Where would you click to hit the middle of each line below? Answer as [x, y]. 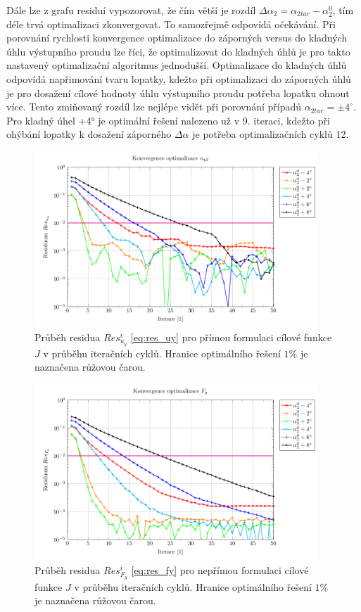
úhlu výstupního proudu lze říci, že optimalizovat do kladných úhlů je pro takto [178, 51]
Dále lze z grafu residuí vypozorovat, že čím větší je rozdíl [131, 10]
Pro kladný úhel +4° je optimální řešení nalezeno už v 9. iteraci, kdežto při [168, 120]
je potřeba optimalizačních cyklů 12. [271, 134]
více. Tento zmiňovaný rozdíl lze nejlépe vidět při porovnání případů [154, 107]
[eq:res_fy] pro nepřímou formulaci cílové [220, 570]
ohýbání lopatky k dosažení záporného [89, 134]
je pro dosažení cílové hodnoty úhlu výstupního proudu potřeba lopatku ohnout [178, 93]
